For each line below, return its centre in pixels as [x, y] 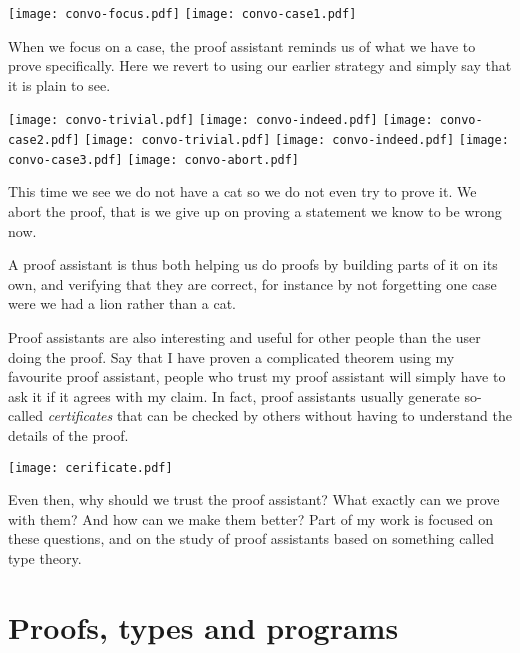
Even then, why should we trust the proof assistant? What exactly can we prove [254, 499]
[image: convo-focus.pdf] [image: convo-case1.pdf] [182, 14]
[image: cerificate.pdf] [90, 467]
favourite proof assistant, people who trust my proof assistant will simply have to [257, 376]
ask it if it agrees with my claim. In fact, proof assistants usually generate [234, 395]
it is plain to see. [59, 84]
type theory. [45, 557]
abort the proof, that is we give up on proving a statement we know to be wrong [255, 211]
